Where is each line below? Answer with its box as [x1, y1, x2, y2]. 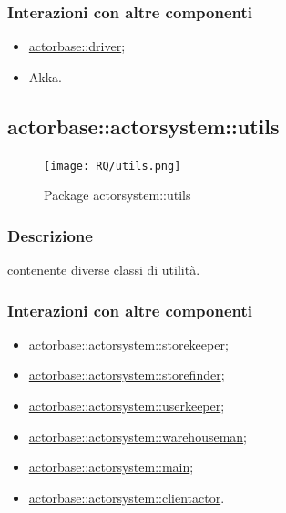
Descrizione [7, 224, 93, 246]
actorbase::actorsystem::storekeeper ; [28, 334, 229, 353]
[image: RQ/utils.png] [44, 159, 181, 173]
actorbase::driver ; [28, 37, 126, 56]
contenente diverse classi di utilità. [7, 260, 200, 279]
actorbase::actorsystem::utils [7, 111, 280, 140]
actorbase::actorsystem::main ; [28, 457, 194, 476]
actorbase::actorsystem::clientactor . [28, 487, 225, 507]
